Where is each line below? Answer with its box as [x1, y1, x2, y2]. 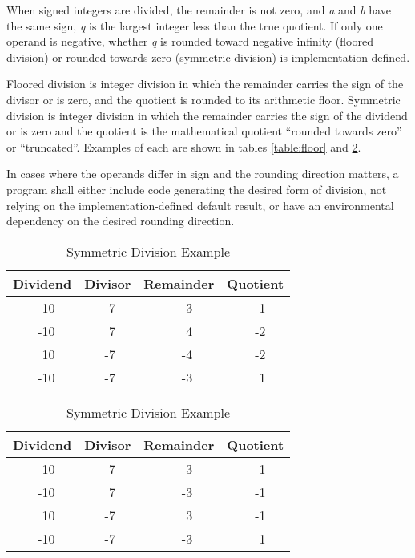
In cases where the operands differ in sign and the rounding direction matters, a [6, 165, 399, 182]
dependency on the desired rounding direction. [6, 212, 235, 229]
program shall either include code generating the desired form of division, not [6, 180, 387, 197]
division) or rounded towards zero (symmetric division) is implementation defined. [6, 48, 410, 65]
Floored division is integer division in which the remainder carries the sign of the [6, 75, 404, 92]
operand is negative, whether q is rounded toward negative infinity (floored [6, 33, 373, 50]
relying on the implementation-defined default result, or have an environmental [6, 196, 394, 213]
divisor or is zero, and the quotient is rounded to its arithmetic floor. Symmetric [6, 91, 401, 107]
